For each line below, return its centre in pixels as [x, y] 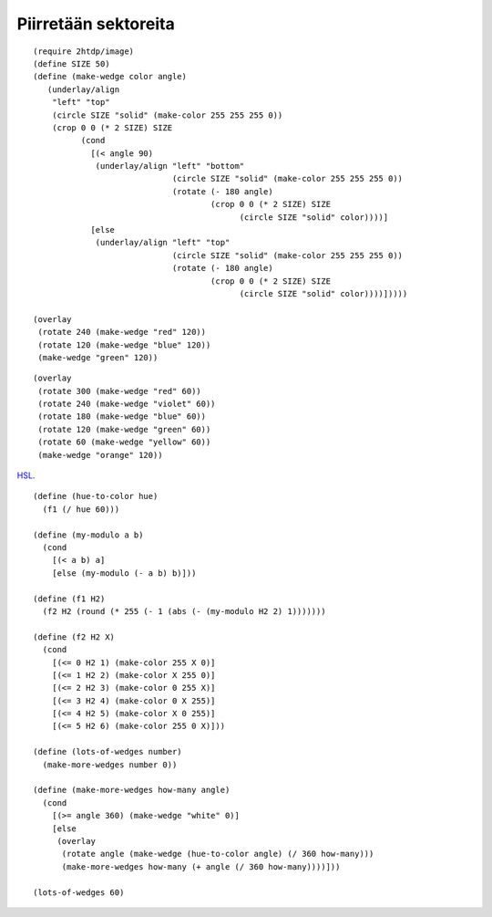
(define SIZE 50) [72, 63]
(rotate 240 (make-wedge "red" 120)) [122, 332]
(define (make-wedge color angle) [110, 77]
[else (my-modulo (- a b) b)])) [124, 573]
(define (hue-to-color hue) [96, 496]
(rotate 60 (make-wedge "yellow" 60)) [124, 442]
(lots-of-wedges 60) [79, 892]
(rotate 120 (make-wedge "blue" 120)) [124, 345]
